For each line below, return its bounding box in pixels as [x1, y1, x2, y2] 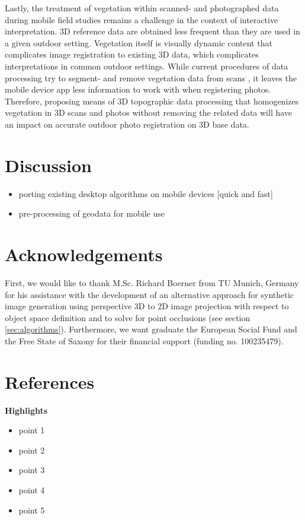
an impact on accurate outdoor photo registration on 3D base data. [5, 118, 249, 130]
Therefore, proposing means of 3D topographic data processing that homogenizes [5, 94, 299, 107]
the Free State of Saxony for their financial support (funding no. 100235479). [5, 334, 284, 347]
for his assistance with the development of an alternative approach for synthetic [5, 288, 294, 300]
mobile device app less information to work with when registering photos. [5, 83, 271, 96]
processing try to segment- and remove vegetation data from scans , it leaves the [5, 71, 297, 84]
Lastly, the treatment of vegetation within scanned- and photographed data [5, 2, 279, 14]
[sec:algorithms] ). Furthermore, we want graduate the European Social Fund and [5, 323, 297, 335]
